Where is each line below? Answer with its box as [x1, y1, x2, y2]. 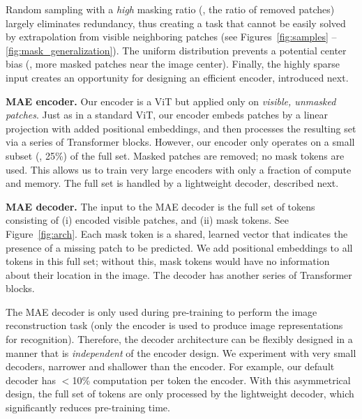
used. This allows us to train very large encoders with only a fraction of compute [6, 162, 352, 176]
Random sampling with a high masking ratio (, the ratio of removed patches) [6, 2, 335, 16]
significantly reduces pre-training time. [6, 400, 170, 415]
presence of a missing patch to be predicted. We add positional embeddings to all [6, 240, 353, 254]
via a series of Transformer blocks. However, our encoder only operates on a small [6, 135, 355, 149]
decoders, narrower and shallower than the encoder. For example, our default [6, 359, 335, 374]
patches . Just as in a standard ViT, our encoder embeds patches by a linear [6, 107, 329, 122]
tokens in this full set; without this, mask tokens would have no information [6, 254, 330, 268]
